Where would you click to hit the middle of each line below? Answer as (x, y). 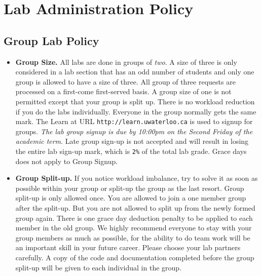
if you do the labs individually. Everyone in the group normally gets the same (136, 111)
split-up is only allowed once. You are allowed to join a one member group (131, 198)
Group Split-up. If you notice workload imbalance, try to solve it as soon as (137, 178)
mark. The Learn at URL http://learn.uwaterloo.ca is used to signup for (134, 121)
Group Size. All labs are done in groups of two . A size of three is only (126, 62)
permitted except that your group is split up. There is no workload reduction (135, 101)
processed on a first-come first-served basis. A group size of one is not (123, 91)
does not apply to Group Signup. (67, 161)
